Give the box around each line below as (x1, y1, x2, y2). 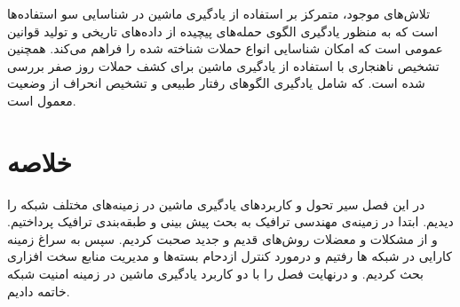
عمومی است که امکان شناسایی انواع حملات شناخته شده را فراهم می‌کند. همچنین (7, 39, 443, 58)
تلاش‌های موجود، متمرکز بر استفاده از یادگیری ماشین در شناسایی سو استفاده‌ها (7, 4, 431, 22)
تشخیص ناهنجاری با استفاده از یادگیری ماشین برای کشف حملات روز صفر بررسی (7, 56, 440, 75)
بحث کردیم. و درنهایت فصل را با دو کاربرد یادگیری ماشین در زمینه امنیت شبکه (7, 264, 424, 283)
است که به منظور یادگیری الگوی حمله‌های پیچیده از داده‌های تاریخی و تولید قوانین (7, 21, 439, 40)
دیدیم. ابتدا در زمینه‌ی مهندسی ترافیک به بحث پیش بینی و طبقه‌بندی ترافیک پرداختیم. (7, 212, 454, 231)
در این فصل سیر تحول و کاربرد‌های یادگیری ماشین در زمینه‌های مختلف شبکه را (7, 194, 425, 213)
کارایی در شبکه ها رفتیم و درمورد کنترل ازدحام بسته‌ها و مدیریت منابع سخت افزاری (7, 247, 452, 265)
